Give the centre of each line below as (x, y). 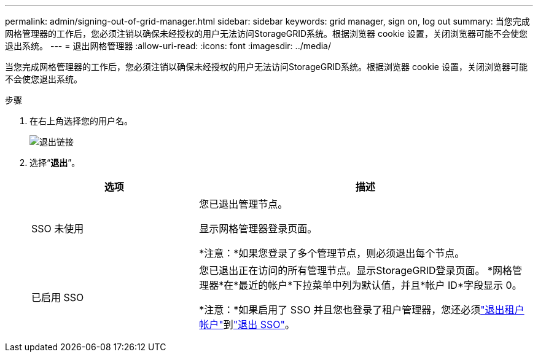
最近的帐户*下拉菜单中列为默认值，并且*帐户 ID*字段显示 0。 (380, 285)
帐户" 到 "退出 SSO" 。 (247, 324)
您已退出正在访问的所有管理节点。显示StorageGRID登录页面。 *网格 (356, 270)
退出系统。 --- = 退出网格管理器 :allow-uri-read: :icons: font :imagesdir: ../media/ (168, 46)
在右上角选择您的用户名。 (81, 121)
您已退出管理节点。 (244, 204)
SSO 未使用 (58, 229)
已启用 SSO (58, 297)
